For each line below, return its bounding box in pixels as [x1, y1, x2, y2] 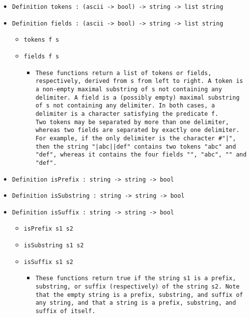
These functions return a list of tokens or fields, [35, 69, 212, 77]
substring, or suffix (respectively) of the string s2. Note [35, 283, 240, 291]
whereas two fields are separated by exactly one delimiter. [35, 127, 240, 134]
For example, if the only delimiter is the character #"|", [35, 134, 236, 142]
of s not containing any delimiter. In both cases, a [35, 102, 215, 109]
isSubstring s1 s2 [24, 242, 84, 249]
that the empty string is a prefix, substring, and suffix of [35, 291, 243, 298]
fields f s [24, 53, 59, 60]
